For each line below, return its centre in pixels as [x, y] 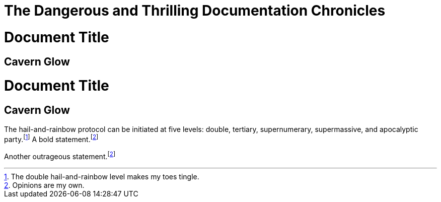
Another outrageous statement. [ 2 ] [60, 156]
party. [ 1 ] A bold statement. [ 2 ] [51, 139]
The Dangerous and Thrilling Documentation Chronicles [195, 11]
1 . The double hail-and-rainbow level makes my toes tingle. [102, 176]
